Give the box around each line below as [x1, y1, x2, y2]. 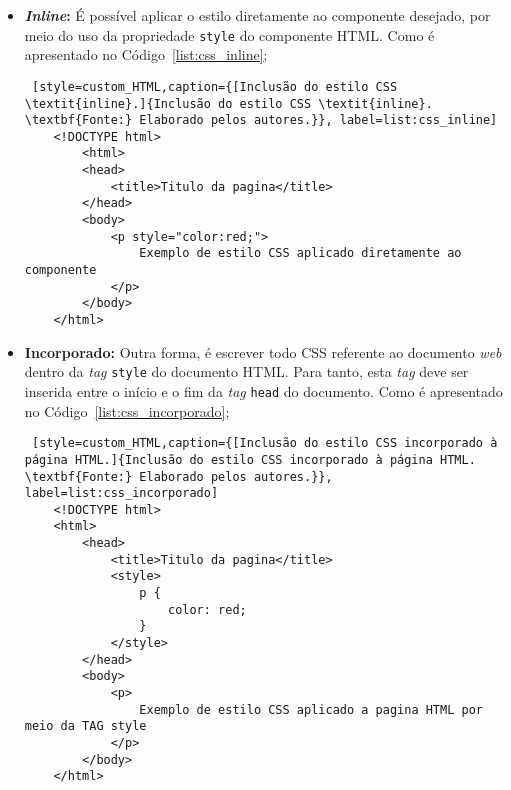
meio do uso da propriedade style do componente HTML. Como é [24, 24, 435, 45]
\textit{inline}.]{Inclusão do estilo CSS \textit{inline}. [24, 96, 433, 111]
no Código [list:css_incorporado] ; [24, 400, 230, 421]
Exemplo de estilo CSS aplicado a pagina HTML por [139, 702, 483, 717]
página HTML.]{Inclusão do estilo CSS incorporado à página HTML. [24, 452, 476, 467]
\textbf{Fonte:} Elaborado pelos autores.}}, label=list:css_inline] [24, 113, 498, 128]
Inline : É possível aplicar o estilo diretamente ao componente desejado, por [24, 5, 491, 25]
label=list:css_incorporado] [24, 486, 219, 501]
